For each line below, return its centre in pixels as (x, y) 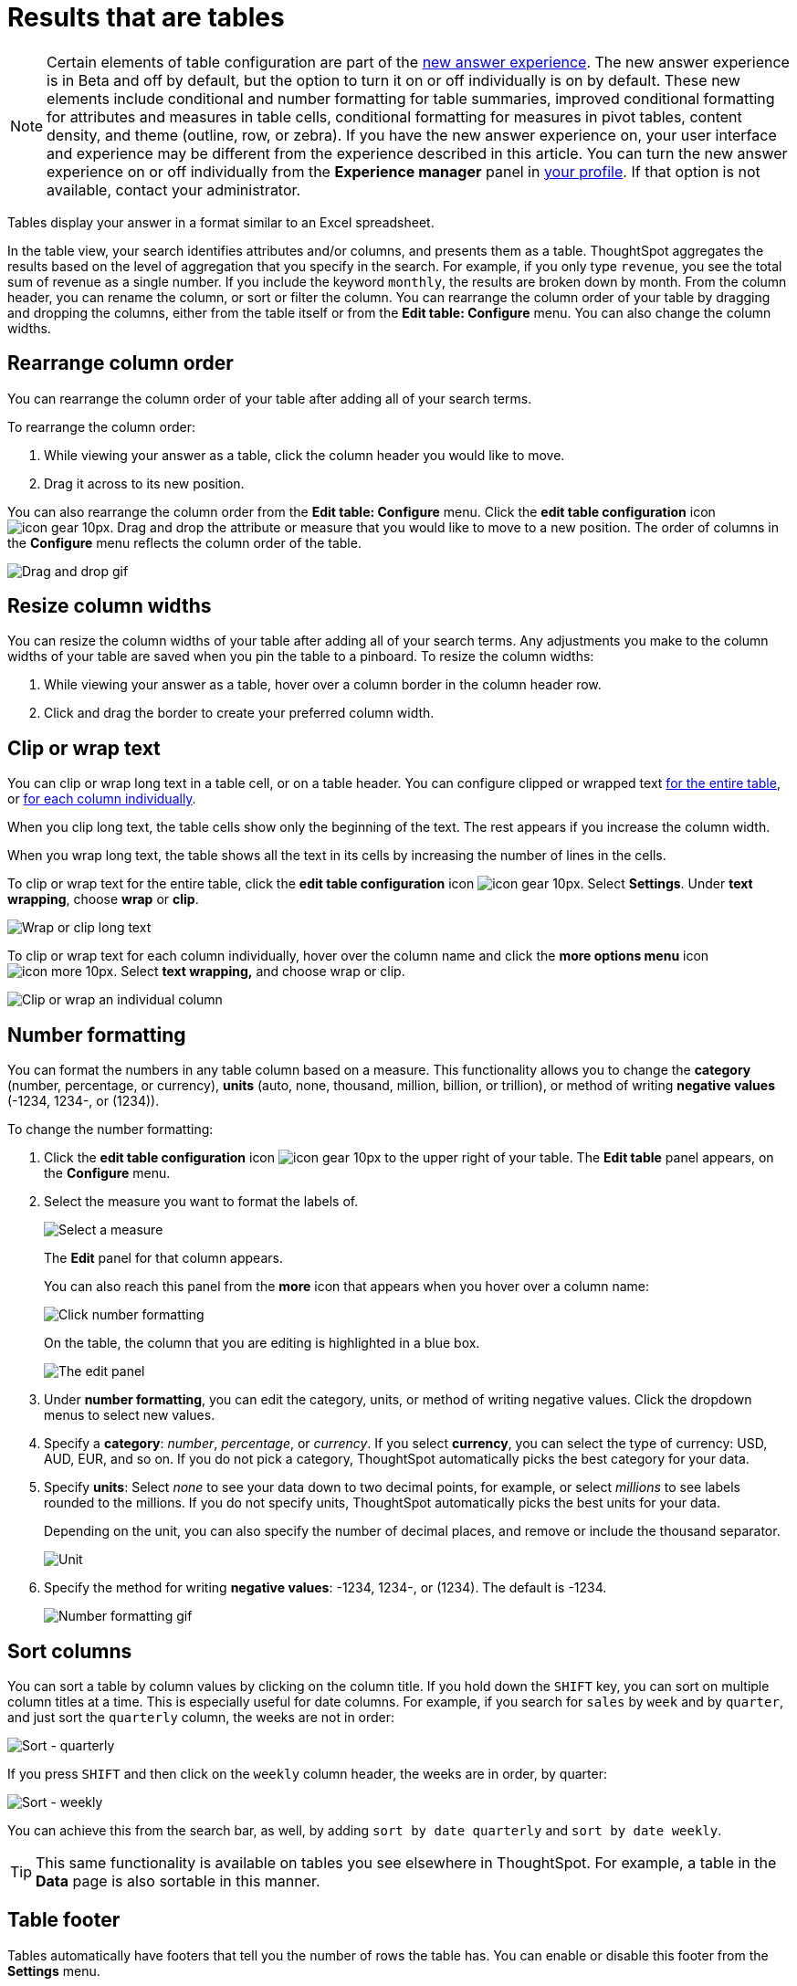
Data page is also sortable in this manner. (178, 1881)
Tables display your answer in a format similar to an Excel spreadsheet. (221, 222)
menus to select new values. (130, 1415)
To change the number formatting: (110, 1130)
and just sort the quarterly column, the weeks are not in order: (201, 1717)
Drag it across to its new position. (144, 483)
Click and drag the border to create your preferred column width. (239, 713)
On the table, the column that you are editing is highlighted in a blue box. (262, 1343)
